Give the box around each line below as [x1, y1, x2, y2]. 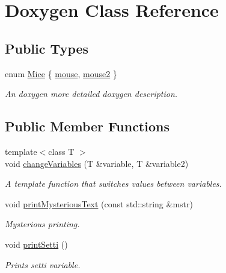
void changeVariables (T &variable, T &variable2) [5, 157, 189, 169]
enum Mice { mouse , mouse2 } [5, 67, 117, 80]
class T [48, 145, 75, 157]
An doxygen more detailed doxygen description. [5, 87, 178, 100]
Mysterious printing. [5, 218, 80, 230]
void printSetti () [5, 237, 68, 250]
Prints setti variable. [5, 258, 81, 271]
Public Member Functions [5, 117, 169, 136]
